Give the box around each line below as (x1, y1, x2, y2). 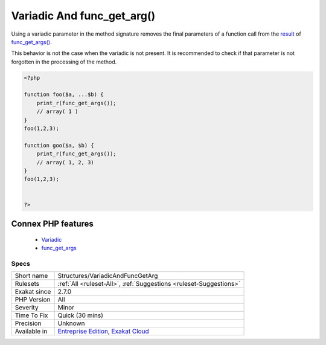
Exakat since (14, 288, 51, 296)
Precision (14, 319, 42, 327)
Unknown (57, 319, 85, 327)
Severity (14, 303, 39, 312)
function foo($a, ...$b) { (24, 91, 104, 98)
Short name (14, 272, 48, 280)
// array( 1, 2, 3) (36, 159, 95, 166)
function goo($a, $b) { (24, 142, 95, 149)
